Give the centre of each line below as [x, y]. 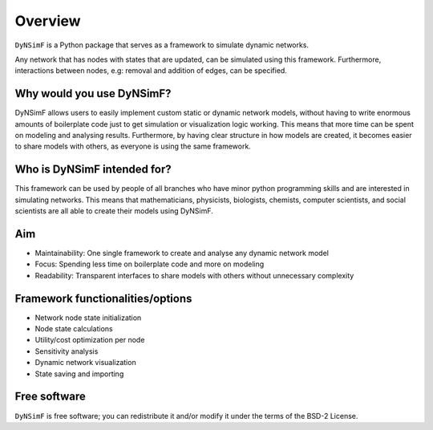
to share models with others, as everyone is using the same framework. [133, 146]
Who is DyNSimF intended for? [93, 170]
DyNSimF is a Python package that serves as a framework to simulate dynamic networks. [162, 45]
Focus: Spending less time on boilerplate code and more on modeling [150, 264]
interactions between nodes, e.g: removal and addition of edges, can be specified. [151, 71]
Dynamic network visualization [85, 363]
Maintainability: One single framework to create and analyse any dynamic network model [182, 253]
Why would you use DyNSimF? [93, 93]
